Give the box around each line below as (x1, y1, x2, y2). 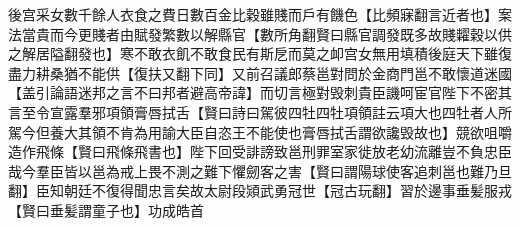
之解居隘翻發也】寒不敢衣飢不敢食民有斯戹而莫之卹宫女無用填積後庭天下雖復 (8, 43, 512, 64)
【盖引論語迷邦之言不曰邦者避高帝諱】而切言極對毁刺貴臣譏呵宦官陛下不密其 (8, 82, 512, 103)
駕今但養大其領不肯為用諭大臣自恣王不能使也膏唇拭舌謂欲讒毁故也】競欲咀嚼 (8, 121, 512, 142)
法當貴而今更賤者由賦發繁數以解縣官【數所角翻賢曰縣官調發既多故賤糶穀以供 (8, 23, 512, 44)
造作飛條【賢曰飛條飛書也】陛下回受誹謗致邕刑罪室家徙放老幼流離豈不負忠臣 (8, 141, 512, 162)
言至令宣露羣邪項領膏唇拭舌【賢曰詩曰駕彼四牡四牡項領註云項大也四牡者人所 (8, 101, 512, 122)
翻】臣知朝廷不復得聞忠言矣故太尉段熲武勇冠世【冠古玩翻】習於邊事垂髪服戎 (8, 180, 512, 201)
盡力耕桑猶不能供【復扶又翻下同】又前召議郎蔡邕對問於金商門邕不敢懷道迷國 (8, 62, 512, 83)
